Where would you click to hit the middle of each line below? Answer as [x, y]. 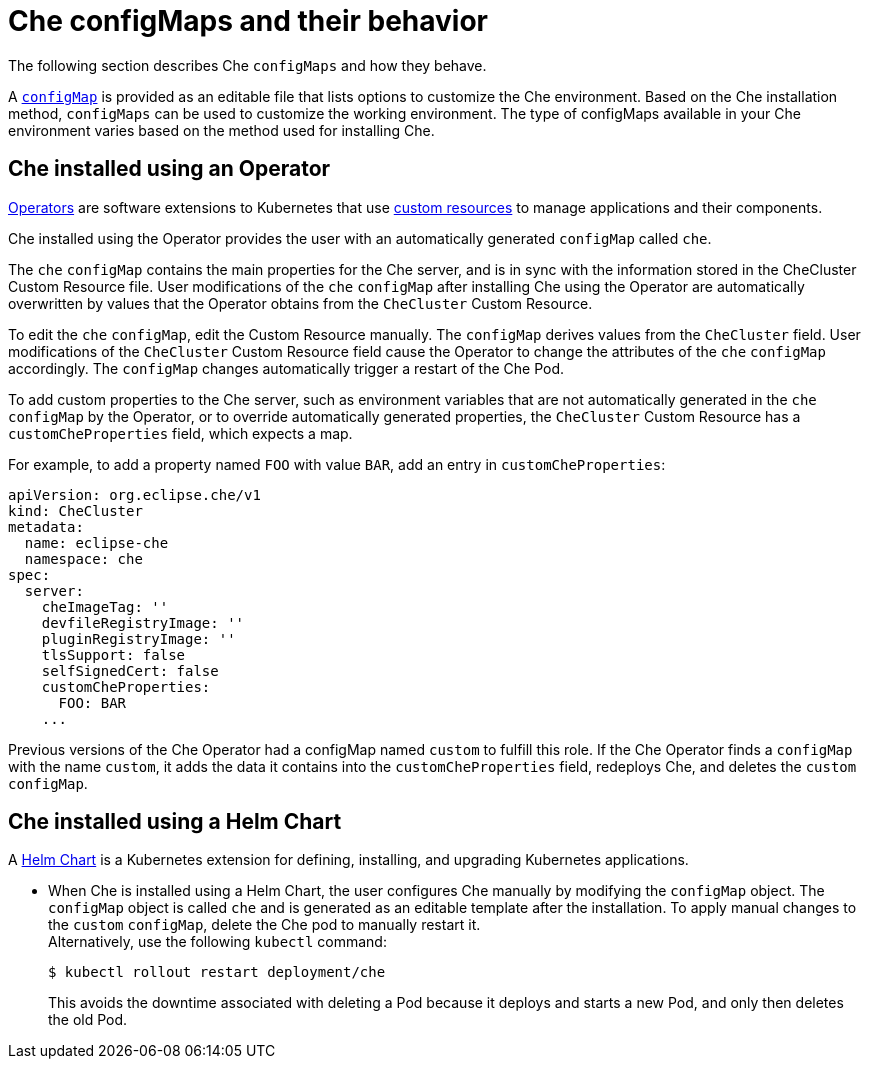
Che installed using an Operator [169, 169]
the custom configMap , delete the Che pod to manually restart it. [264, 925]
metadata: [46, 526]
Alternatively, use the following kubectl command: [217, 942]
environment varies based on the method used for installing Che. [221, 130]
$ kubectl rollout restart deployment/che [217, 972]
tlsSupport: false [113, 654]
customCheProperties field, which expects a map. [180, 433]
